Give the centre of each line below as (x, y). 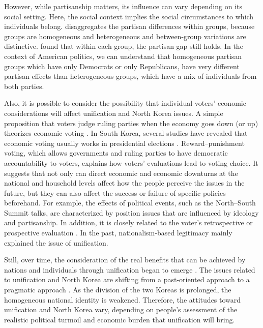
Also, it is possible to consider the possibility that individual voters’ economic (125, 103)
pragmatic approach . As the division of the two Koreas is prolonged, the (118, 290)
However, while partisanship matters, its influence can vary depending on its (123, 6)
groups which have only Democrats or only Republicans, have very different (122, 66)
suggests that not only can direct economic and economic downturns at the (121, 173)
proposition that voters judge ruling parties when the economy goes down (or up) (131, 123)
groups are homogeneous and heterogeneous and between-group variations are (125, 36)
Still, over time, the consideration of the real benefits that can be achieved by (125, 260)
